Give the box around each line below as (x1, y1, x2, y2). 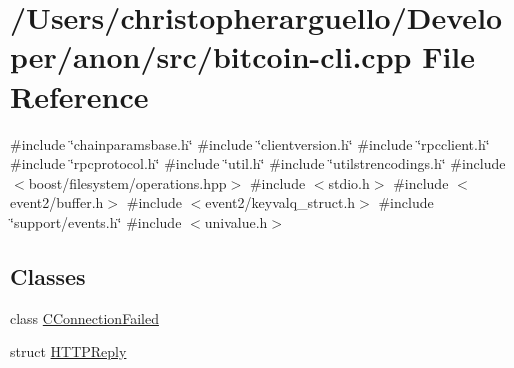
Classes (10, 260, 86, 291)
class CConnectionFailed (10, 307, 159, 328)
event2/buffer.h (10, 192, 104, 213)
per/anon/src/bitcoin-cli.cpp (10, 36, 412, 77)
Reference (10, 75, 149, 116)
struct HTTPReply (10, 341, 127, 362)
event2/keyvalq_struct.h (205, 192, 356, 213)
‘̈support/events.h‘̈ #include (10, 211, 182, 232)
